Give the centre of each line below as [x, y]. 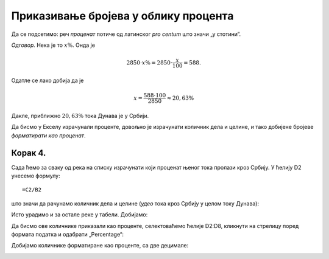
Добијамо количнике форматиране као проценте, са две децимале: [100, 246]
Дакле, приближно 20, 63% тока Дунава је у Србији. [80, 116]
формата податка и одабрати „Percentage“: [68, 234]
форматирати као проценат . [48, 135]
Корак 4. [29, 153]
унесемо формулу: [36, 176]
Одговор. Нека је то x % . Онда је [53, 45]
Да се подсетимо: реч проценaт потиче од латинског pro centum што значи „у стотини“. [126, 34]
